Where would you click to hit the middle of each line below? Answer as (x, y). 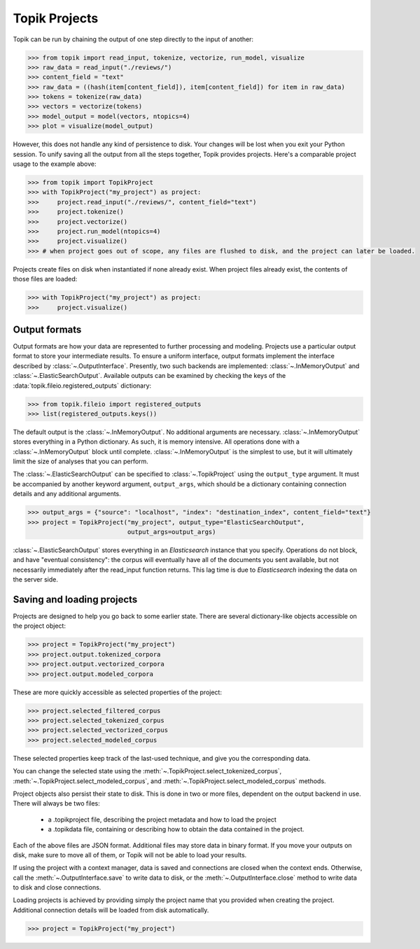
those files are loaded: (45, 279)
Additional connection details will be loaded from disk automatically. (111, 910)
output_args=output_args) (171, 532)
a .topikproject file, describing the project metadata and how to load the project (162, 820)
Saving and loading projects (75, 599)
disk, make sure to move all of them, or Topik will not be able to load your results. (130, 855)
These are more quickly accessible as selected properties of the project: (117, 692)
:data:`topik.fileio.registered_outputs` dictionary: (82, 386)
